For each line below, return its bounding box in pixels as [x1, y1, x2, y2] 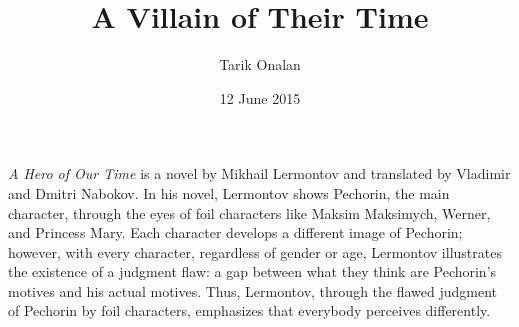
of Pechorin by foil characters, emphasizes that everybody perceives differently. [8, 300, 491, 321]
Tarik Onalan [219, 54, 301, 75]
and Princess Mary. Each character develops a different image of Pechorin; [8, 222, 463, 243]
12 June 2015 [219, 87, 301, 108]
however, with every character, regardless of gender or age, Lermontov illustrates [8, 241, 502, 262]
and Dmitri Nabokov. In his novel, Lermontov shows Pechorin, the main [8, 182, 450, 203]
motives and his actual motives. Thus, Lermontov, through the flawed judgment [8, 280, 498, 301]
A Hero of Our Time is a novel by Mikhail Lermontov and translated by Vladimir [8, 163, 511, 184]
